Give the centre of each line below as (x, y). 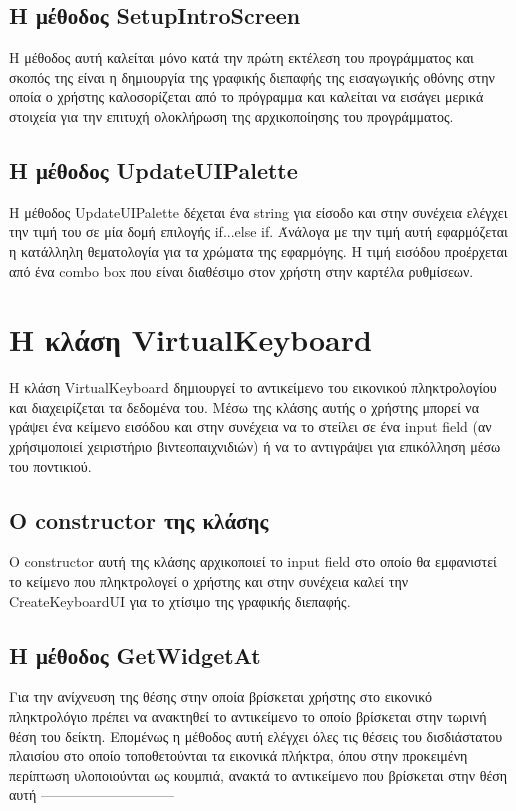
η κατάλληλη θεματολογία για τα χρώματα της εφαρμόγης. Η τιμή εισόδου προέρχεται (258, 250)
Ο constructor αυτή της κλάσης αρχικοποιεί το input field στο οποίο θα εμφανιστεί (253, 561)
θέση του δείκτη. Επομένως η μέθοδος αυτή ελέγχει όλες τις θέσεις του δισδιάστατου (256, 735)
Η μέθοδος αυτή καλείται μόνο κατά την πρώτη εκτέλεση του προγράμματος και (241, 57)
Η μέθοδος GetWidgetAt (135, 654)
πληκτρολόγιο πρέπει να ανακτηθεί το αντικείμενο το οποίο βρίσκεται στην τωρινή (248, 716)
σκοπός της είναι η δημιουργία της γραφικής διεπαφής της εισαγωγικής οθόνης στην (252, 76)
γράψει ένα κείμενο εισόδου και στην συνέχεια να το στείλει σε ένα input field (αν (250, 426)
